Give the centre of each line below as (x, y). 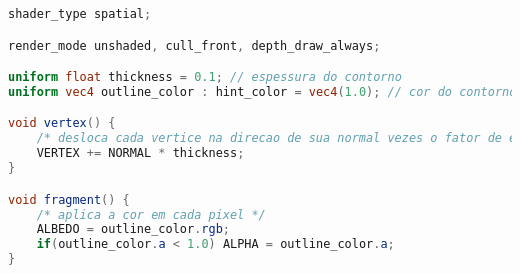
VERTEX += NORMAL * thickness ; (140, 153)
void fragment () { (69, 199)
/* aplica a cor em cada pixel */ (151, 214)
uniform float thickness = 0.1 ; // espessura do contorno (205, 77)
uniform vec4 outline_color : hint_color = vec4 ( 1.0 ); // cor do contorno (262, 91)
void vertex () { (62, 123)
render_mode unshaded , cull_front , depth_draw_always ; (194, 45)
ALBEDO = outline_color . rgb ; (133, 229)
